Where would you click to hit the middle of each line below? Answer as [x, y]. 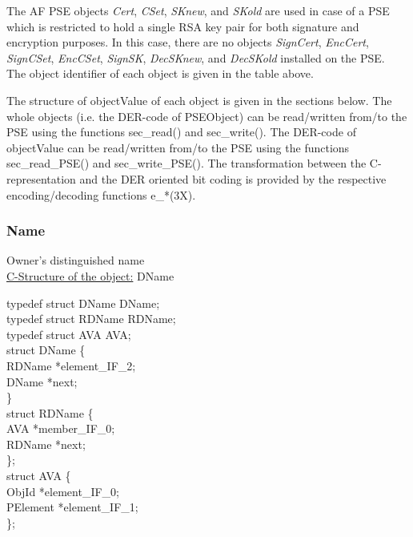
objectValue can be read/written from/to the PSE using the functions [178, 147]
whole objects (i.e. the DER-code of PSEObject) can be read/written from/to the [207, 116]
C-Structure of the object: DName [90, 275]
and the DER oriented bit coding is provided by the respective [233, 178]
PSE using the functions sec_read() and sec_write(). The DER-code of [181, 132]
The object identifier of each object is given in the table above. [160, 73]
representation [41, 178]
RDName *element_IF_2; [71, 365]
